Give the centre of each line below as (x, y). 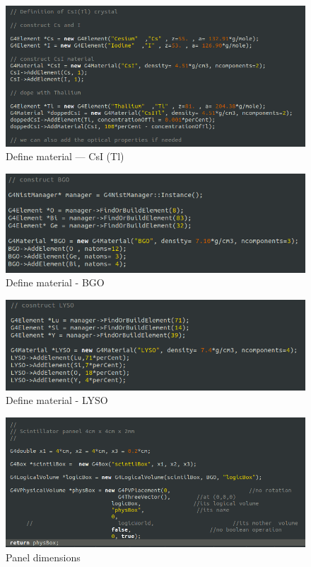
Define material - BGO (55, 282)
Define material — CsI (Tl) (65, 156)
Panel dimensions (43, 557)
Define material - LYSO (57, 400)
